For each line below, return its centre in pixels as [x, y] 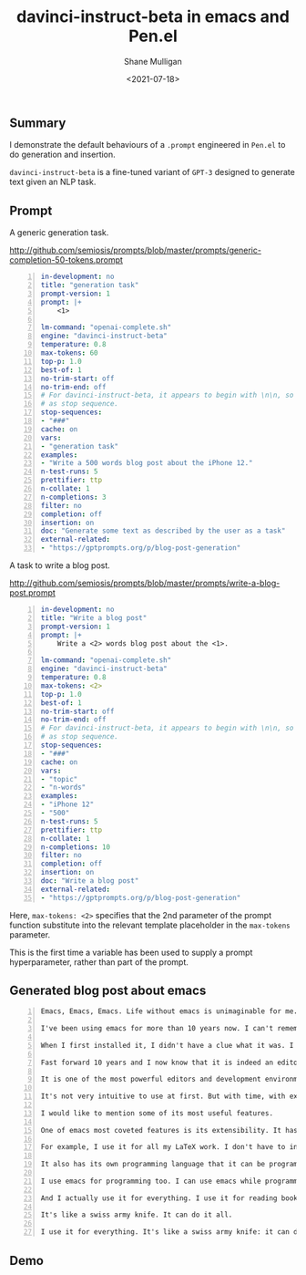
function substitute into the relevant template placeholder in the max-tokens [150, 925]
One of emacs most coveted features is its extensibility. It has [169, 1130]
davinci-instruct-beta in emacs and [153, 17]
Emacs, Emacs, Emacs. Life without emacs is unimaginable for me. [169, 1011]
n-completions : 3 [73, 497]
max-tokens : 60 [69, 353]
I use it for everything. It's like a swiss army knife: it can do [171, 1232]
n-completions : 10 [76, 847]
